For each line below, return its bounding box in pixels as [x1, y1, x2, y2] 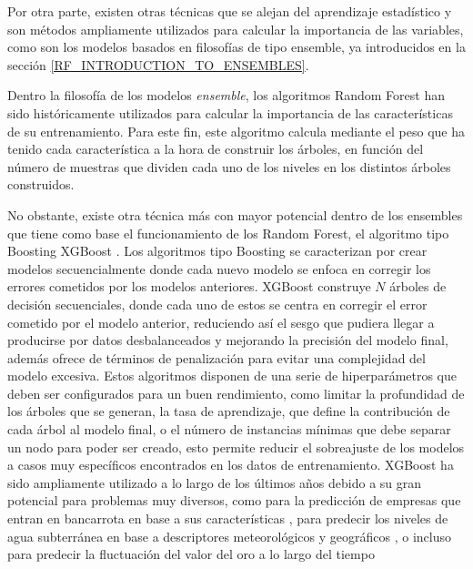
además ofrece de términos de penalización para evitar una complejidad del [7, 348, 426, 367]
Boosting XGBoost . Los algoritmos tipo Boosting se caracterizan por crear [7, 241, 428, 260]
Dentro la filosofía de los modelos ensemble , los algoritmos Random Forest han [7, 86, 445, 105]
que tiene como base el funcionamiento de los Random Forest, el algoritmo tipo [7, 223, 449, 242]
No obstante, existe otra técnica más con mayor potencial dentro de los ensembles [7, 205, 463, 224]
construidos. [7, 175, 75, 194]
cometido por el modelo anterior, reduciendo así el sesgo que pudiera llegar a [7, 312, 435, 331]
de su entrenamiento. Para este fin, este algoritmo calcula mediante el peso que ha [7, 121, 466, 140]
